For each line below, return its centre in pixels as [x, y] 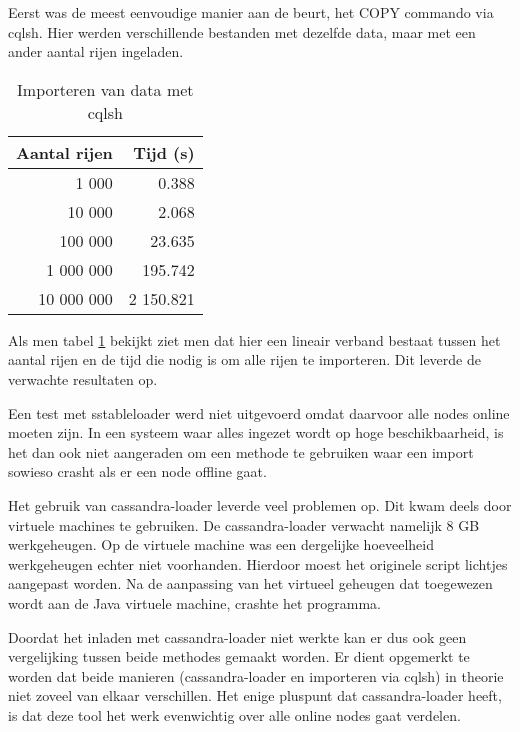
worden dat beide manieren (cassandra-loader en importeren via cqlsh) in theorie [256, 675]
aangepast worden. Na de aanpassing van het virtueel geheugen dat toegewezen [250, 583]
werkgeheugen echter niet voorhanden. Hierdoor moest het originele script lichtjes [258, 563]
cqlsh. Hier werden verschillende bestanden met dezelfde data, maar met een [242, 31]
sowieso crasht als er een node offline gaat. [137, 471]
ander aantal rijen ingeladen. [96, 51]
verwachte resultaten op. [83, 378]
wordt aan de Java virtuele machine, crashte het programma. [195, 602]
